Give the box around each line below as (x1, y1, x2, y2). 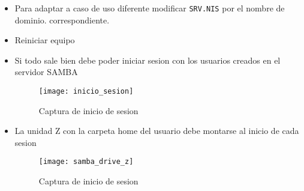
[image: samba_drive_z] (38, 157, 134, 166)
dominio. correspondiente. (14, 13, 110, 26)
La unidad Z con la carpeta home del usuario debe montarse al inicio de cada (14, 124, 299, 137)
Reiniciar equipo (14, 34, 75, 46)
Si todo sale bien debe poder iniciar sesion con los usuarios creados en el (14, 53, 281, 66)
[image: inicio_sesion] (38, 87, 134, 96)
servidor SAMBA (14, 65, 78, 78)
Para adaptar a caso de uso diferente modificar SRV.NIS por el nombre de (14, 2, 285, 14)
